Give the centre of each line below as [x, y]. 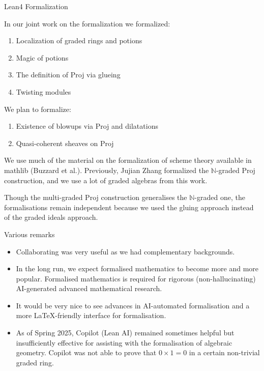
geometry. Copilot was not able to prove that [86, 352]
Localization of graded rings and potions [79, 40]
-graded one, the [220, 197]
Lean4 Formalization [36, 6]
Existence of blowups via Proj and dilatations [87, 126]
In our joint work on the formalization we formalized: [87, 23]
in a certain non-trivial [224, 352]
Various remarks [30, 234]
